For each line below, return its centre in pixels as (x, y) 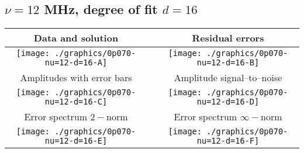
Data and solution (76, 38)
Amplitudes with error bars (76, 78)
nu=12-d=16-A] (76, 63)
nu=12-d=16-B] (228, 63)
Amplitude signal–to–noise (228, 78)
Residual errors (228, 38)
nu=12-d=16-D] (228, 102)
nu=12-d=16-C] (76, 102)
